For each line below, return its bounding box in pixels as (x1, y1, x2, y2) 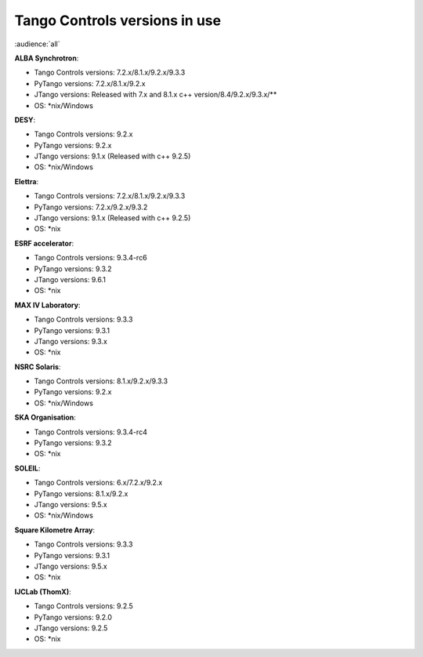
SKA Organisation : (14, 412, 76, 423)
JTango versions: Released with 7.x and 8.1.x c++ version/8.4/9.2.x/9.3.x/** (34, 90, 277, 100)
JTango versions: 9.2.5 (34, 623, 108, 633)
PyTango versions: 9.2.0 (34, 612, 113, 622)
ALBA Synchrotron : (14, 53, 79, 63)
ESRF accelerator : (14, 238, 74, 248)
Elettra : (14, 176, 39, 186)
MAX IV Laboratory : (14, 300, 81, 310)
